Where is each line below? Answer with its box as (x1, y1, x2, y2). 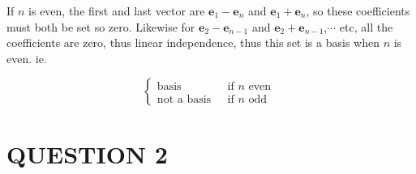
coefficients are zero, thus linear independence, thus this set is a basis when (6, 34, 380, 51)
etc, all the (339, 18, 393, 35)
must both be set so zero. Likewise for (6, 18, 195, 35)
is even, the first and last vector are (28, 2, 205, 19)
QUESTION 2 (6, 137, 168, 170)
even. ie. (6, 49, 47, 66)
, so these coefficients (306, 2, 410, 19)
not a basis (157, 93, 212, 105)
